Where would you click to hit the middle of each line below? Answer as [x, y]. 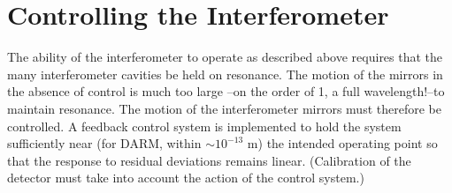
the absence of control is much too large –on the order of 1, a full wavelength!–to [226, 91]
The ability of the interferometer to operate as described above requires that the [225, 57]
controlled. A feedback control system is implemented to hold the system [204, 126]
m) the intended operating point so [342, 143]
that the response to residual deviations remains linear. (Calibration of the [209, 160]
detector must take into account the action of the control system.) [186, 178]
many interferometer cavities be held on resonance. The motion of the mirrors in [225, 74]
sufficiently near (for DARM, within [104, 143]
